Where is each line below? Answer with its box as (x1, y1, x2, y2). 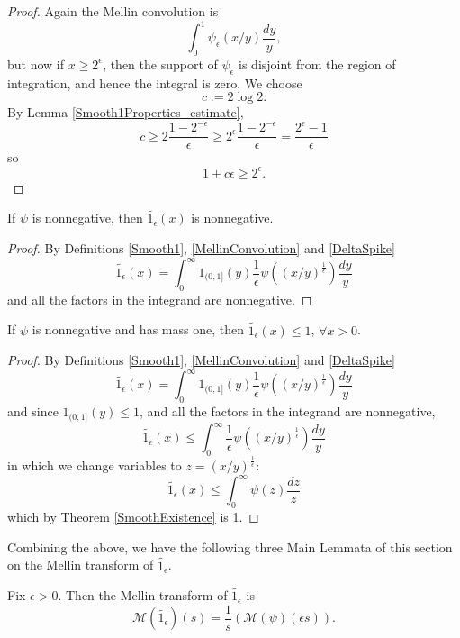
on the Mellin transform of (7, 555, 154, 574)
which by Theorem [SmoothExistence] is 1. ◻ (7, 507, 259, 526)
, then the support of (103, 54, 218, 73)
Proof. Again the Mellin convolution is (7, 2, 219, 20)
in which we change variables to (7, 456, 182, 475)
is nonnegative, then (32, 208, 143, 227)
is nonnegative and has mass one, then (32, 320, 244, 339)
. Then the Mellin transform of (58, 586, 228, 605)
